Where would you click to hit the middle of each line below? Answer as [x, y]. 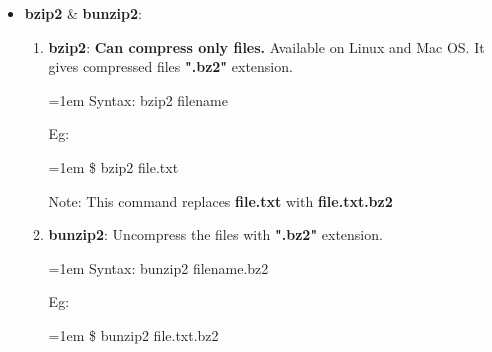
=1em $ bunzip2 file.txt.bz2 [133, 334]
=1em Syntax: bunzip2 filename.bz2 [158, 267]
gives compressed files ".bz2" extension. [170, 66]
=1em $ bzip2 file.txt [113, 166]
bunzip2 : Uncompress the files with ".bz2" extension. [215, 234]
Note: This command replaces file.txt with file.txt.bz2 [220, 200]
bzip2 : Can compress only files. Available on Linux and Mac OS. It [266, 46]
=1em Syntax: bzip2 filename [138, 99]
